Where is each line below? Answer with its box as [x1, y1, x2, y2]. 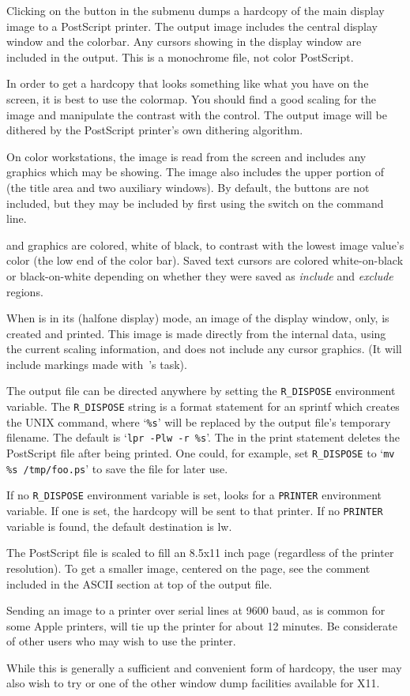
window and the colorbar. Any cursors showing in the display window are [6, 33, 362, 50]
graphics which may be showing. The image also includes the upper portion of [6, 164, 384, 180]
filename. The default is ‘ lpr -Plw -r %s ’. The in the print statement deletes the [6, 429, 400, 446]
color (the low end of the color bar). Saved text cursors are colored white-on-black [6, 252, 404, 269]
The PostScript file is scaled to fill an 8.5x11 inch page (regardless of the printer [6, 544, 394, 561]
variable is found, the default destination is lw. [6, 517, 232, 534]
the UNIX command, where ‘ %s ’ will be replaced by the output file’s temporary [6, 413, 391, 430]
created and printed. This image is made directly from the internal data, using [6, 325, 386, 341]
